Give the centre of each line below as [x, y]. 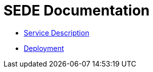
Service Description [57, 32]
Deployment [44, 48]
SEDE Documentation [77, 10]
